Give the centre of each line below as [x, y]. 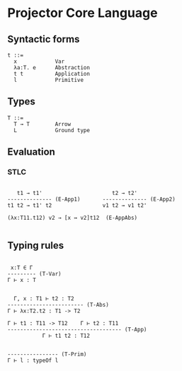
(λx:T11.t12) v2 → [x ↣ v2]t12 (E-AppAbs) [73, 218]
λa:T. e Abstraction [52, 68]
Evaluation [31, 152]
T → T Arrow [42, 124]
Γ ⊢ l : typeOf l [33, 361]
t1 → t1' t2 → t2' [77, 193]
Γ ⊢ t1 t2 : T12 [66, 336]
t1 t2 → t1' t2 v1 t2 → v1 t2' [77, 205]
